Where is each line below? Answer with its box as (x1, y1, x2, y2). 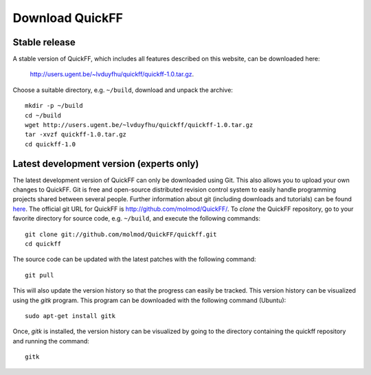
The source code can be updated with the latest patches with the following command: (12, 255, 257, 264)
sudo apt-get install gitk (25, 312, 116, 319)
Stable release (12, 36, 76, 48)
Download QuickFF (12, 10, 124, 25)
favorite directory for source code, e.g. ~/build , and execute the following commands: (12, 214, 261, 223)
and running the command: (12, 337, 89, 345)
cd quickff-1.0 (25, 140, 76, 148)
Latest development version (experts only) (12, 158, 199, 170)
